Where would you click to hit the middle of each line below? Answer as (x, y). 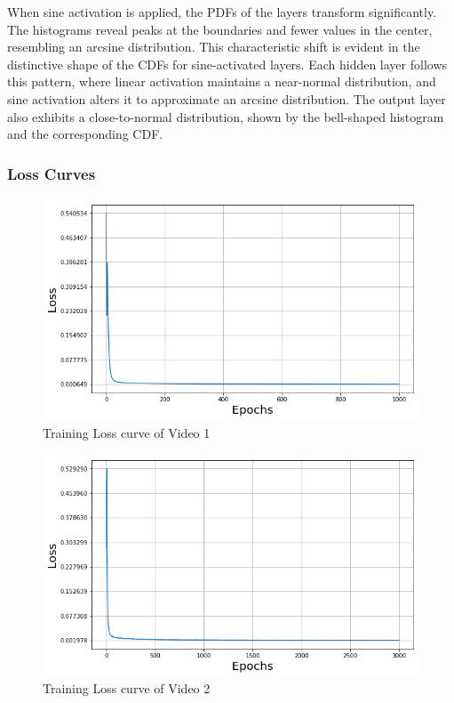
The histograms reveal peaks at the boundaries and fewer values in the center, (220, 29)
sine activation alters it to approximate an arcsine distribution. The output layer (227, 98)
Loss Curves (52, 173)
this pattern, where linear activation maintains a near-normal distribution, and (222, 81)
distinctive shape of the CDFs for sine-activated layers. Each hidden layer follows (227, 64)
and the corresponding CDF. (85, 134)
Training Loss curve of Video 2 (127, 688)
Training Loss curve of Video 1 (127, 432)
